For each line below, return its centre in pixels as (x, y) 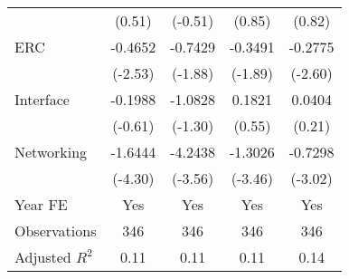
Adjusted (43, 257)
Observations (56, 231)
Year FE (41, 204)
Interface (42, 99)
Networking (51, 152)
